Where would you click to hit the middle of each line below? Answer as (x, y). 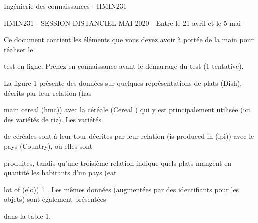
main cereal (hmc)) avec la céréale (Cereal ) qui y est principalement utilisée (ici (127, 110)
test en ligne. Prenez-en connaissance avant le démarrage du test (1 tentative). (124, 66)
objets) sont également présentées (55, 199)
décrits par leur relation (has (48, 93)
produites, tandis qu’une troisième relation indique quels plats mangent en (118, 163)
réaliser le (19, 49)
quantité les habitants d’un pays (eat (60, 173)
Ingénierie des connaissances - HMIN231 (65, 6)
